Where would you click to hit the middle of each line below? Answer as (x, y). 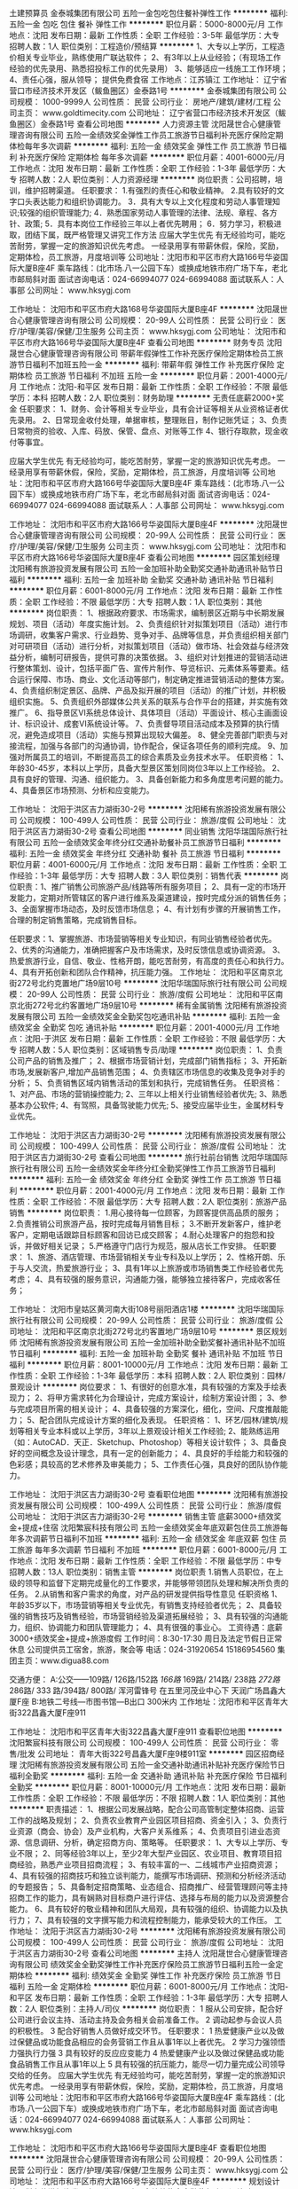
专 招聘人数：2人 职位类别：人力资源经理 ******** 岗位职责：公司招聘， (142, 179)
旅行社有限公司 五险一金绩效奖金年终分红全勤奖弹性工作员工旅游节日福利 (142, 1168)
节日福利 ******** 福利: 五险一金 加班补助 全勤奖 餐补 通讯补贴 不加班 (137, 1353)
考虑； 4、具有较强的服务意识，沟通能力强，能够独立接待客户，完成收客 (141, 1279)
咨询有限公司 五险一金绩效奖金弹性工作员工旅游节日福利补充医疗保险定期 (150, 135)
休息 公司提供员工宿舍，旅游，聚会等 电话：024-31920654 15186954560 (142, 1649)
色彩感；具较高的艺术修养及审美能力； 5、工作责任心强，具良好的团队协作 (145, 1464)
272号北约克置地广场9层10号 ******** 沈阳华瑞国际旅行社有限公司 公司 (148, 983)
